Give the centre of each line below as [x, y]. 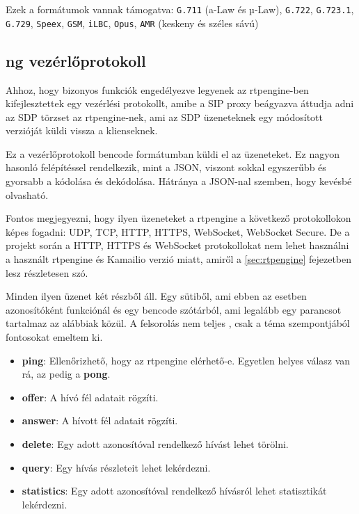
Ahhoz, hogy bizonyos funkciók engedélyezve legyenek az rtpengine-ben [157, 89]
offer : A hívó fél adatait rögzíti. [90, 397]
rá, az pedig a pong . [66, 374]
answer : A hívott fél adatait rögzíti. [100, 420]
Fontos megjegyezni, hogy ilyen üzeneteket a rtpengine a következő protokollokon [178, 218]
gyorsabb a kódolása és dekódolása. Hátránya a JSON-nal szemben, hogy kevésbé [179, 181]
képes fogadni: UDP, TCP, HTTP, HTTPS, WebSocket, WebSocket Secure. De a [178, 231]
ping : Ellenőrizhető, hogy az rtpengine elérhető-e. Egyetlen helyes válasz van [186, 360]
